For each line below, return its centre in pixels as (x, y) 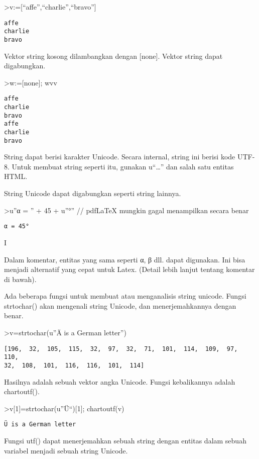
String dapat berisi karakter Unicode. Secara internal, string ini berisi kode (120, 157)
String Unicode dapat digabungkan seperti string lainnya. (93, 193)
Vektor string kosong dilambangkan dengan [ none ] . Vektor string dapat (113, 56)
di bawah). (20, 279)
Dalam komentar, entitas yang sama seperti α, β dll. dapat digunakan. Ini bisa (125, 259)
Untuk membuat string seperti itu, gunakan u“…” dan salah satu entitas (123, 166)
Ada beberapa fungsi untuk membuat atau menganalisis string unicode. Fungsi (125, 296)
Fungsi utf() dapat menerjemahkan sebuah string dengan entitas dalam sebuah (125, 441)
